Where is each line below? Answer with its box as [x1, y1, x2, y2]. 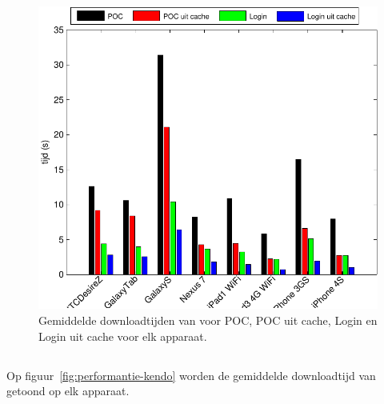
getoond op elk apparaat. [6, 382, 130, 399]
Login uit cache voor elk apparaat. [38, 327, 207, 344]
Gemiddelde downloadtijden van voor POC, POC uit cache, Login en [38, 311, 378, 328]
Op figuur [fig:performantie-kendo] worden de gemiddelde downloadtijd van [6, 366, 376, 383]
